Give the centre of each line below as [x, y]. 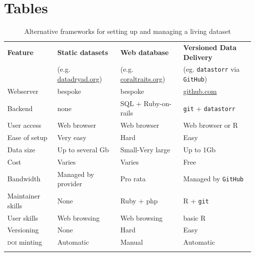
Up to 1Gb [199, 149]
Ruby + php [139, 200]
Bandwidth [24, 179]
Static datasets [83, 52]
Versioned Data [210, 47]
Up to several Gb [83, 149]
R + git [196, 200]
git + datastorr [209, 108]
